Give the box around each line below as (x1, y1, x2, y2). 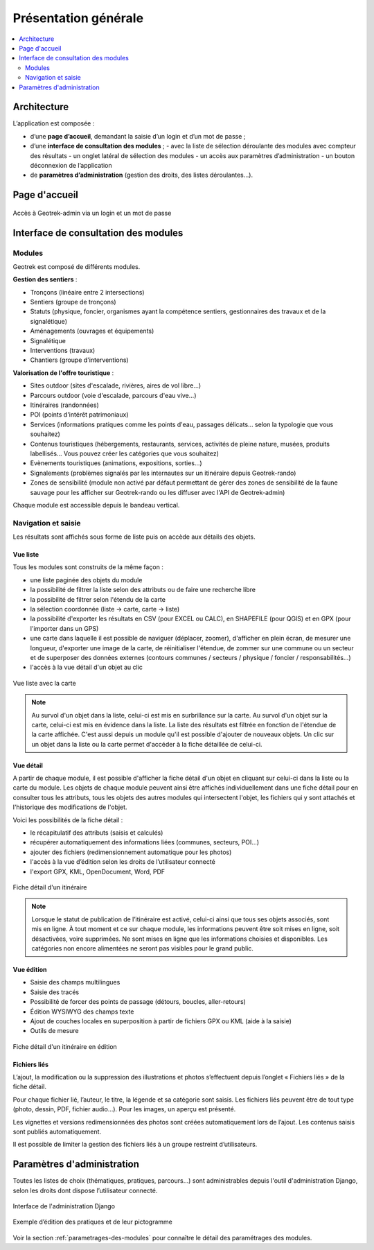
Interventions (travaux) (30, 347, 96, 355)
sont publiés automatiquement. (12, 1127, 102, 1136)
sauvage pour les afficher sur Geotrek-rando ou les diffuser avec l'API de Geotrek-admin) (30, 488, 285, 496)
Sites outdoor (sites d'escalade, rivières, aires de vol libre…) (30, 381, 202, 390)
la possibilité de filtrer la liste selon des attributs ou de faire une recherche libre (30, 586, 256, 594)
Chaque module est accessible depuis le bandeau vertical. (12, 501, 180, 509)
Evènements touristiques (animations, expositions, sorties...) (30, 459, 202, 467)
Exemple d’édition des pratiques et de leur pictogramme (12, 1217, 172, 1226)
